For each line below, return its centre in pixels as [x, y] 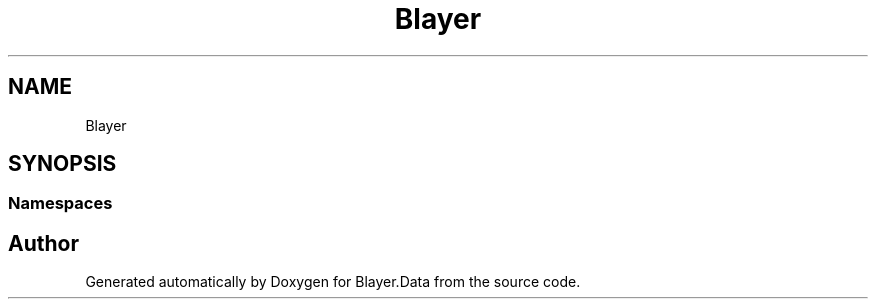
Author [43, 243]
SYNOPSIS [62, 164]
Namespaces [60, 203]
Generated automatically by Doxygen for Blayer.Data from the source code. [333, 282]
